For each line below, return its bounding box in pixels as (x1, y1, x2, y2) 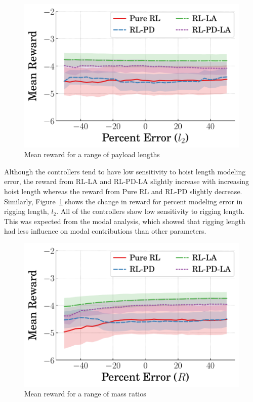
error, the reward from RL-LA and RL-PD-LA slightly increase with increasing (4, 176, 249, 187)
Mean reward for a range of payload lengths (24, 149, 160, 160)
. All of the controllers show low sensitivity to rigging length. (56, 206, 245, 216)
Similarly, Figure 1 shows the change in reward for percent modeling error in (4, 196, 243, 206)
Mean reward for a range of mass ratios (24, 388, 146, 399)
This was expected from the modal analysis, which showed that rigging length (4, 215, 245, 226)
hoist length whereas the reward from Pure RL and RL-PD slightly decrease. (4, 186, 242, 197)
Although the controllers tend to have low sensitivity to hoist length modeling (4, 166, 246, 176)
